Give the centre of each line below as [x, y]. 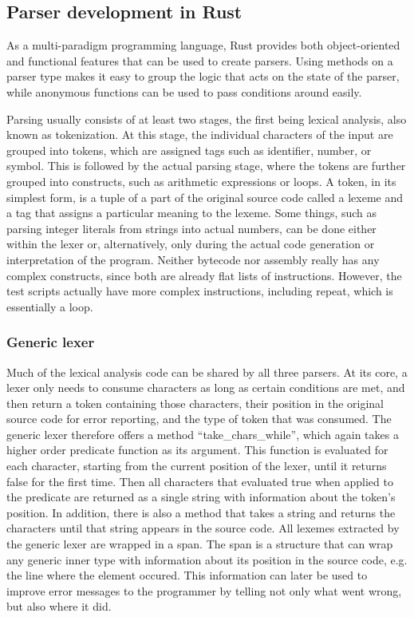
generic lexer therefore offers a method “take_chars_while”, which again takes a [203, 434]
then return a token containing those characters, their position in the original [195, 403]
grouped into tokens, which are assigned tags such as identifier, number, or [189, 150]
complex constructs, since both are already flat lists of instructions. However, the [204, 275]
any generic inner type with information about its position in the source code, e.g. [207, 559]
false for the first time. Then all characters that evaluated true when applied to [200, 481]
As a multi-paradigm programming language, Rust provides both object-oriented [203, 45]
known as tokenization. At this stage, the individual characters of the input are [200, 134]
